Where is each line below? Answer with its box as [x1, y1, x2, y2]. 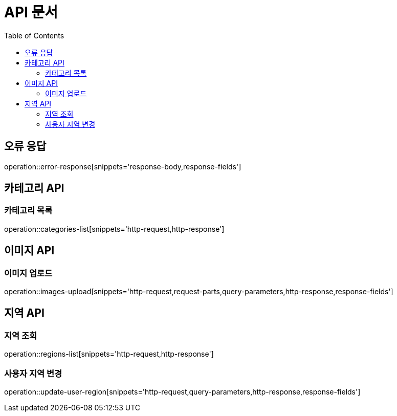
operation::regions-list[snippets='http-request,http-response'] [4, 349, 214, 359]
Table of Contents [4, 31, 64, 40]
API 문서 [4, 4, 58, 21]
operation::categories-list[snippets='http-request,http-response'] [4, 224, 225, 233]
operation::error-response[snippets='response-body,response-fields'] [4, 162, 241, 171]
